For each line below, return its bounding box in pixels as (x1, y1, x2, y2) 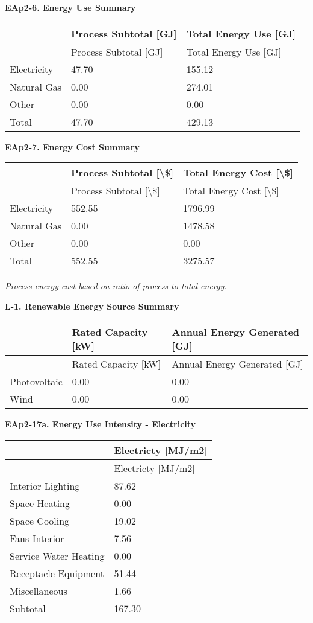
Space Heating (10, 496, 70, 510)
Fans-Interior (10, 531, 64, 545)
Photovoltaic (10, 374, 63, 389)
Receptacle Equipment (10, 566, 104, 580)
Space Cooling (10, 513, 70, 528)
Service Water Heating (10, 548, 105, 563)
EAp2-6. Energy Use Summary (5, 1, 136, 13)
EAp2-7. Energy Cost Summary (5, 140, 140, 153)
